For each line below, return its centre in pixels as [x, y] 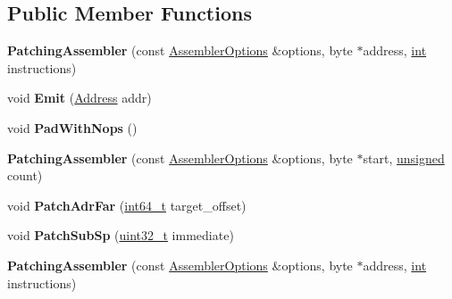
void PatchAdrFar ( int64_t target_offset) [127, 205]
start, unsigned [404, 158]
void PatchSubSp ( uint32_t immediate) [121, 235]
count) [25, 175]
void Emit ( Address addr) [80, 98]
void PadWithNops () [72, 127]
